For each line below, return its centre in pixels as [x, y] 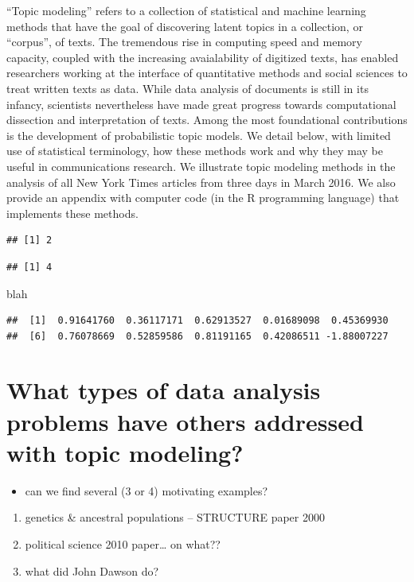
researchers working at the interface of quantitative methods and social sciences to [207, 73]
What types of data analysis [164, 390]
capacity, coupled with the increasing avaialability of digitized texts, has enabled [203, 57]
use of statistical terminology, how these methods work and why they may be [195, 151]
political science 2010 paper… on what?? [123, 543]
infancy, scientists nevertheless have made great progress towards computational [201, 104]
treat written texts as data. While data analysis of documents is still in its [187, 88]
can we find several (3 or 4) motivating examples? [146, 490]
